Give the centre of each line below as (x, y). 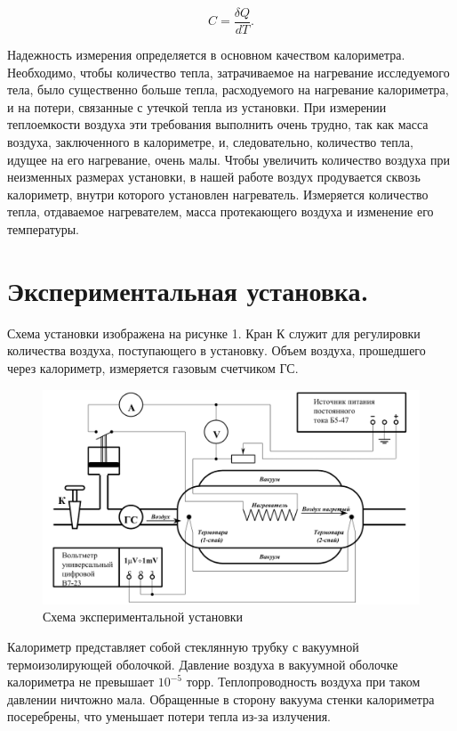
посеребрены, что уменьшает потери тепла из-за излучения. (169, 716)
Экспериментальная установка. (188, 290)
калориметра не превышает (81, 682)
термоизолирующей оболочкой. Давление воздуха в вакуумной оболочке (203, 664)
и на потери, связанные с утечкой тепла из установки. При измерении (197, 106)
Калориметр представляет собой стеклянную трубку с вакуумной (183, 647)
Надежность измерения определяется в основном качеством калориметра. (206, 55)
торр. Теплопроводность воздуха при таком (303, 682)
